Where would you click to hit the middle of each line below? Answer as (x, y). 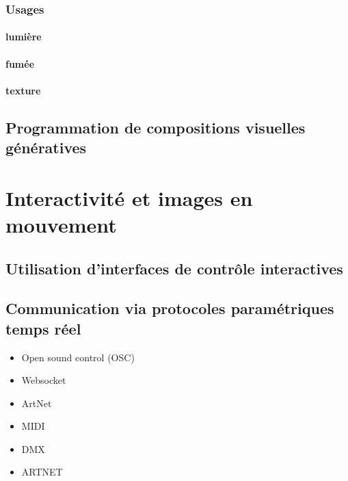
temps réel (43, 328)
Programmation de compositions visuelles (156, 127)
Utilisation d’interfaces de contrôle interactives (174, 268)
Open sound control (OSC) (78, 357)
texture (23, 90)
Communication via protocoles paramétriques (170, 308)
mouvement (61, 224)
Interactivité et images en (129, 197)
